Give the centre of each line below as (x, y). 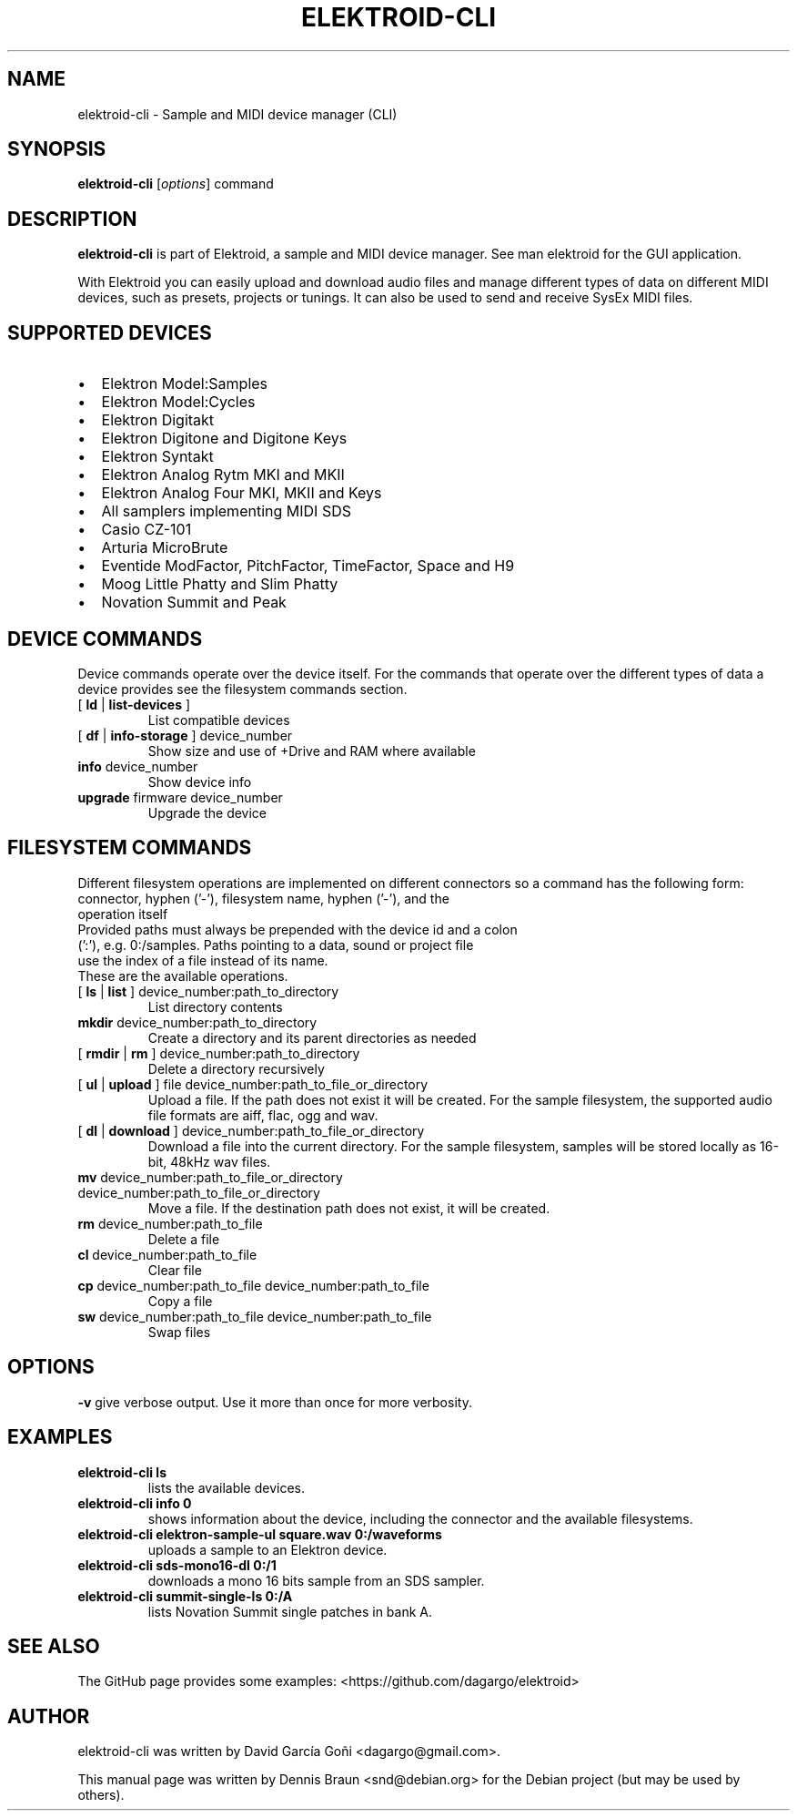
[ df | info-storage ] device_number (185, 735)
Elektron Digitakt (158, 420)
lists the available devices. (227, 1487)
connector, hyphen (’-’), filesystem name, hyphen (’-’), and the (263, 898)
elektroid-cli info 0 (135, 1503)
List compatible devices (219, 720)
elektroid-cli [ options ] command (176, 184)
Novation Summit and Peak (194, 603)
